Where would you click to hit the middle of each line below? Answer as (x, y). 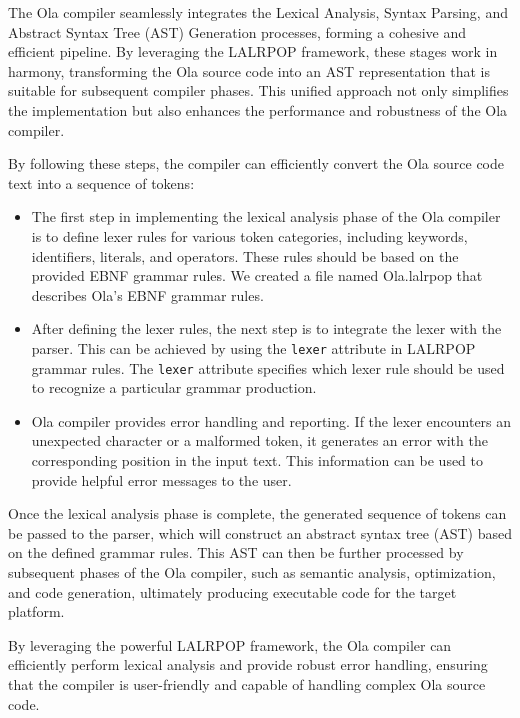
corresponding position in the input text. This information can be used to (257, 460)
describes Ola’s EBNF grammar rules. (147, 294)
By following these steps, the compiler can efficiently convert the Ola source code (256, 163)
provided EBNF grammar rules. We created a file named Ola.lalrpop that (257, 275)
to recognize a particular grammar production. (174, 387)
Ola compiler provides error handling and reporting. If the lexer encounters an (271, 420)
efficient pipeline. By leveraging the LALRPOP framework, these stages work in (253, 51)
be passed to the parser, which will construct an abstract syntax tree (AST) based (260, 532)
